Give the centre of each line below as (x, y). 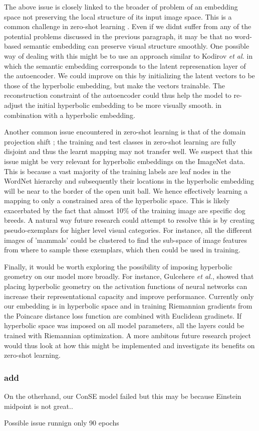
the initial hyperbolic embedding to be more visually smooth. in (123, 105)
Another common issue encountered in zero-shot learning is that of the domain (125, 132)
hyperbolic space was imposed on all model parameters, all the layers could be (124, 325)
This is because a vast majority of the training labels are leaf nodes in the (117, 171)
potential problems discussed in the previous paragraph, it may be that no (118, 36)
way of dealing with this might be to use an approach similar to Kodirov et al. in (128, 55)
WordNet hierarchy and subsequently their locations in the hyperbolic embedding (129, 181)
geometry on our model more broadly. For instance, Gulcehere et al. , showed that (129, 276)
